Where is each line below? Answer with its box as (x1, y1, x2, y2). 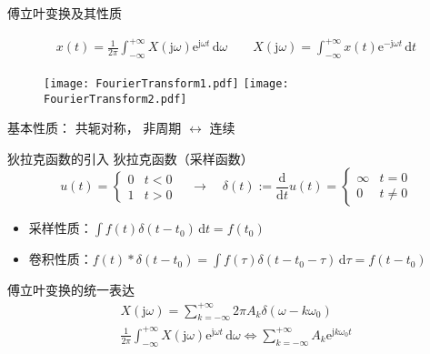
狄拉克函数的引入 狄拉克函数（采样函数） (7, 148, 254, 167)
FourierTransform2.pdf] (44, 92, 187, 106)
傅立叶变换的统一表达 (7, 280, 135, 299)
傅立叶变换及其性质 (7, 4, 122, 22)
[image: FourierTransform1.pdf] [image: (44, 76, 289, 90)
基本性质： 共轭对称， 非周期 (7, 118, 182, 137)
